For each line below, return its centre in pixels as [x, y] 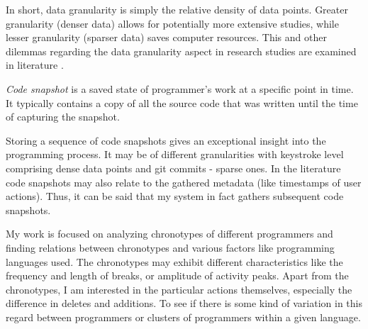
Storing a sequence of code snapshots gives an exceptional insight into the [166, 140]
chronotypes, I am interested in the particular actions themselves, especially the [179, 289]
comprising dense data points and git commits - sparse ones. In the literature [173, 168]
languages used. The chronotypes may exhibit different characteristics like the [174, 261]
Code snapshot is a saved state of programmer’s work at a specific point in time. [180, 88]
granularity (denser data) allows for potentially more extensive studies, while [172, 23]
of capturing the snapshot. [63, 117]
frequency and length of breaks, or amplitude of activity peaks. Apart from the [177, 275]
